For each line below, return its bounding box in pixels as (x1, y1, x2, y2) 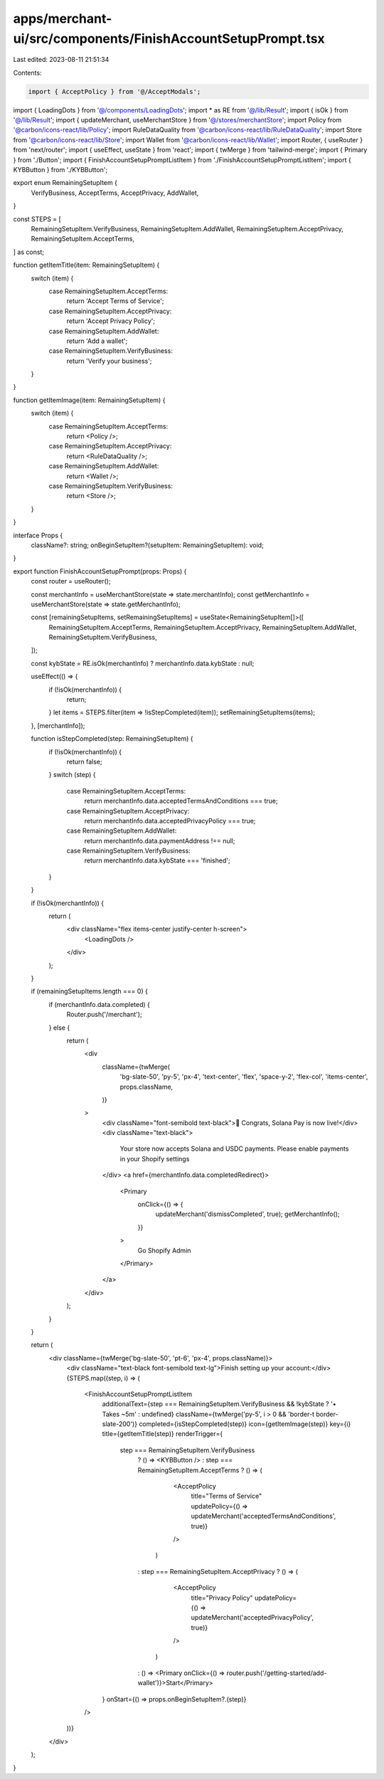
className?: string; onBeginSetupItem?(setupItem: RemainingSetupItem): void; (31, 541, 265, 549)
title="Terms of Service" (191, 1492, 262, 1501)
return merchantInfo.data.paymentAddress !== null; (84, 836, 235, 845)
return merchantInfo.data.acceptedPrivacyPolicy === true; (84, 816, 256, 825)
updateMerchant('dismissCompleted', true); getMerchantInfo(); (155, 1210, 341, 1218)
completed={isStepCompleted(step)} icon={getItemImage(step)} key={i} (139, 1420, 351, 1428)
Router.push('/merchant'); (66, 1010, 142, 1019)
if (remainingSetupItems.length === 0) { (31, 987, 149, 996)
